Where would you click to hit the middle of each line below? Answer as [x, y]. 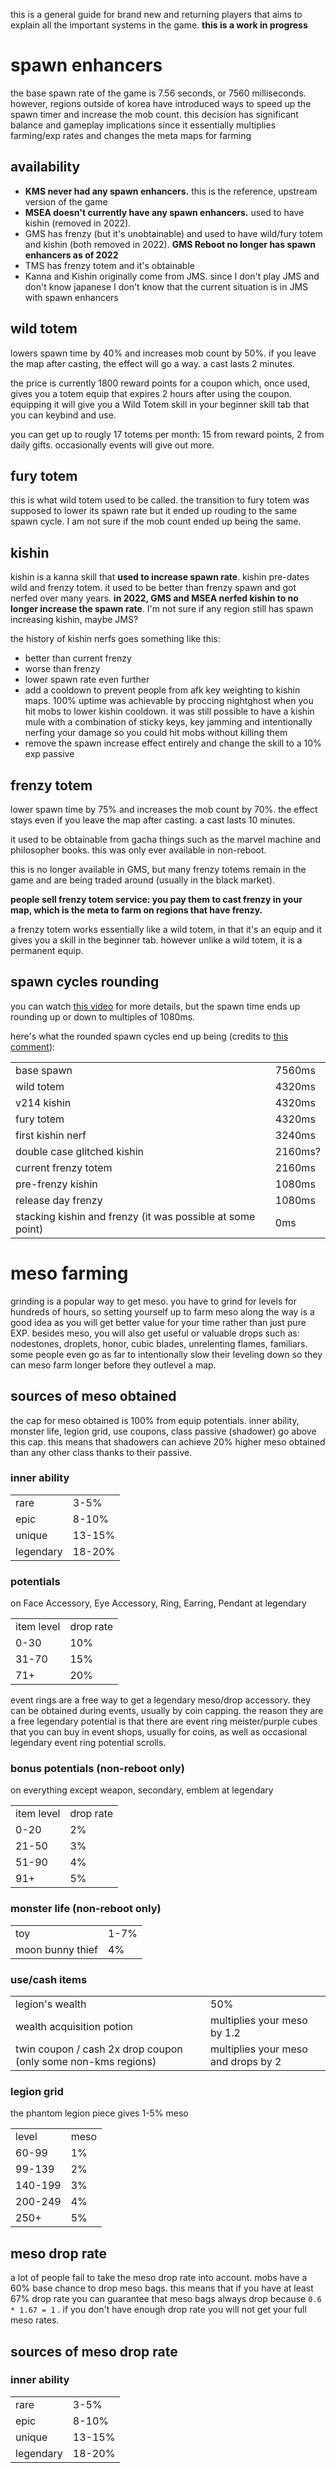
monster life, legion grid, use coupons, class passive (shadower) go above [163, 1431]
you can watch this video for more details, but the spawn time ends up [155, 1006]
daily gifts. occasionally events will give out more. [112, 445]
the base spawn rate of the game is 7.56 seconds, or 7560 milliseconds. [158, 93]
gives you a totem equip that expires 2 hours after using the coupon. [151, 393]
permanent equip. [47, 950]
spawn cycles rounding [85, 982]
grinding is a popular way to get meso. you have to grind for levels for [153, 1301]
